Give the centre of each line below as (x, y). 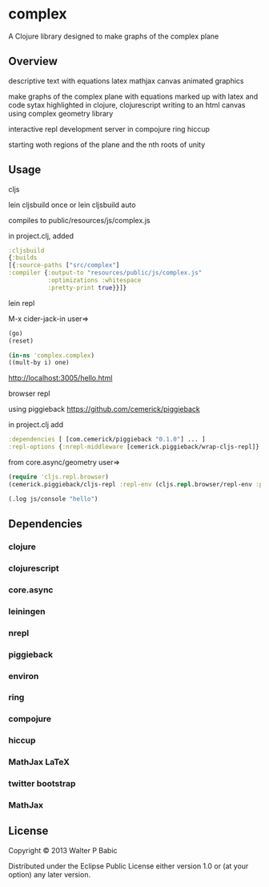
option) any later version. (49, 874)
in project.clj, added (41, 236)
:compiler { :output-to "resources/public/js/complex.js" (105, 273)
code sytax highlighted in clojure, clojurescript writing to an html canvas (127, 104)
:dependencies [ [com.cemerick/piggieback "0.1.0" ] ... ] (107, 439)
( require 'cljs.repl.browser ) (59, 477)
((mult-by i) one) (39, 363)
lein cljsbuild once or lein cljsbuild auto (72, 205)
